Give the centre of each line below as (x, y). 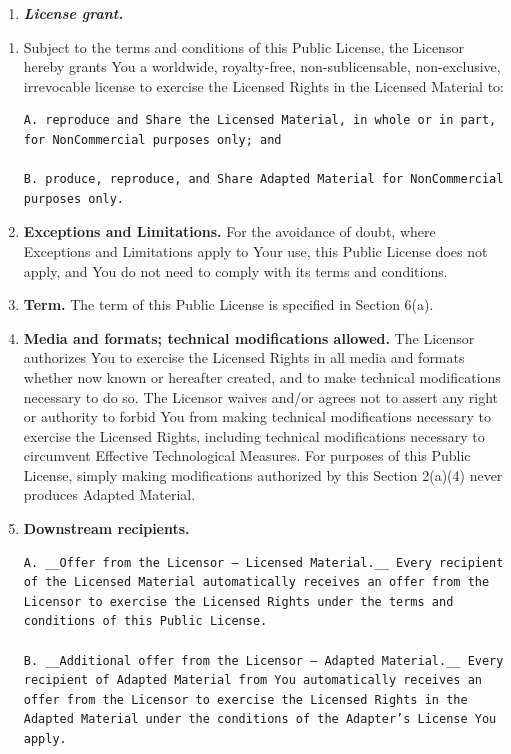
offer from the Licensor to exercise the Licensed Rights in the (245, 699)
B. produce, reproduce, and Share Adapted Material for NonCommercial (263, 179)
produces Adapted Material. (109, 494)
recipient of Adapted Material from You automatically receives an (252, 680)
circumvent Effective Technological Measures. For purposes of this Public (247, 455)
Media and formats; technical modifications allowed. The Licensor (249, 337)
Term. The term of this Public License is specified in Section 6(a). (228, 304)
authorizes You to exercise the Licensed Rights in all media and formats (244, 357)
